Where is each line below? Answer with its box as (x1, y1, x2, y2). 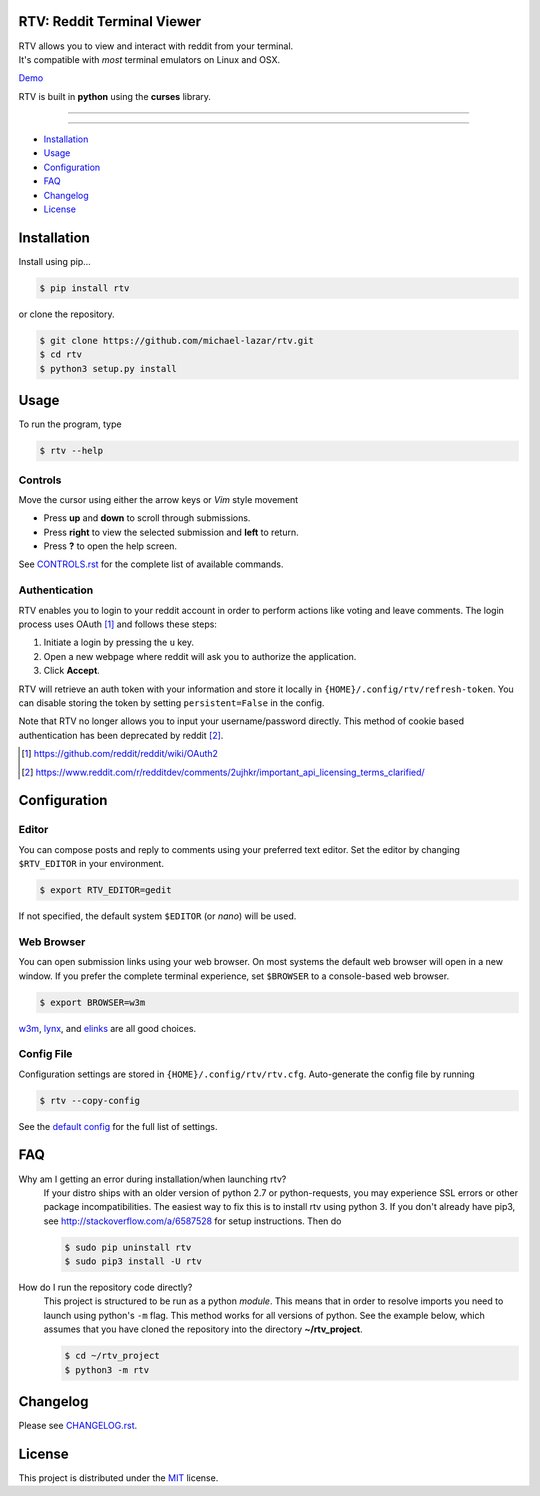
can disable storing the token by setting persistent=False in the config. (18, 696, 325, 709)
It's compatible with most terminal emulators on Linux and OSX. (18, 53, 280, 65)
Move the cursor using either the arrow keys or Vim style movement (18, 493, 299, 505)
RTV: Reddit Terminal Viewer (18, 13, 202, 30)
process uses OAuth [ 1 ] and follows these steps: (18, 618, 217, 630)
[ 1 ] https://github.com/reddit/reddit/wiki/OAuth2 (21, 748, 219, 760)
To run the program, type (18, 418, 122, 430)
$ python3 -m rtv (64, 1364, 150, 1375)
